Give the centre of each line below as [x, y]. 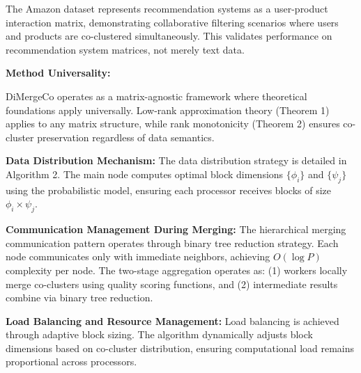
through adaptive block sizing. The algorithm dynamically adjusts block [159, 334]
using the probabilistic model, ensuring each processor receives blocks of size [169, 190]
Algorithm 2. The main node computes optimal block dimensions [145, 174]
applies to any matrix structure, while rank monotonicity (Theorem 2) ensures [173, 124]
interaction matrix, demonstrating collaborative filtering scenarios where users [172, 22]
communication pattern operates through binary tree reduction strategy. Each [172, 243]
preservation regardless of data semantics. [126, 137]
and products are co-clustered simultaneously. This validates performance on [169, 36]
